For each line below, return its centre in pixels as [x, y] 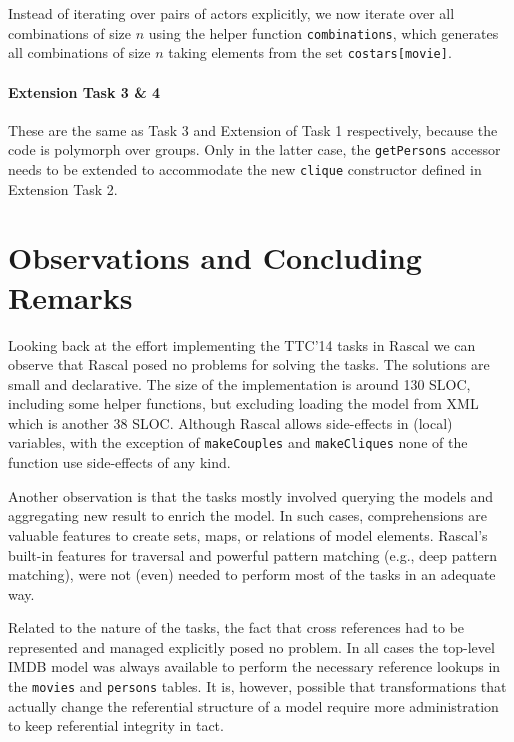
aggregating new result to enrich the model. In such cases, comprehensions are [247, 515]
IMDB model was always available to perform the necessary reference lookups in [254, 666]
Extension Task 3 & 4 [84, 91]
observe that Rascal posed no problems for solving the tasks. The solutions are [249, 364]
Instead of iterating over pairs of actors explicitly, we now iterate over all [231, 13]
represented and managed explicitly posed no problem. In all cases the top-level [251, 646]
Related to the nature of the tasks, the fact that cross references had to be [236, 627]
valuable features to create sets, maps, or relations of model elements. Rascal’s [248, 534]
